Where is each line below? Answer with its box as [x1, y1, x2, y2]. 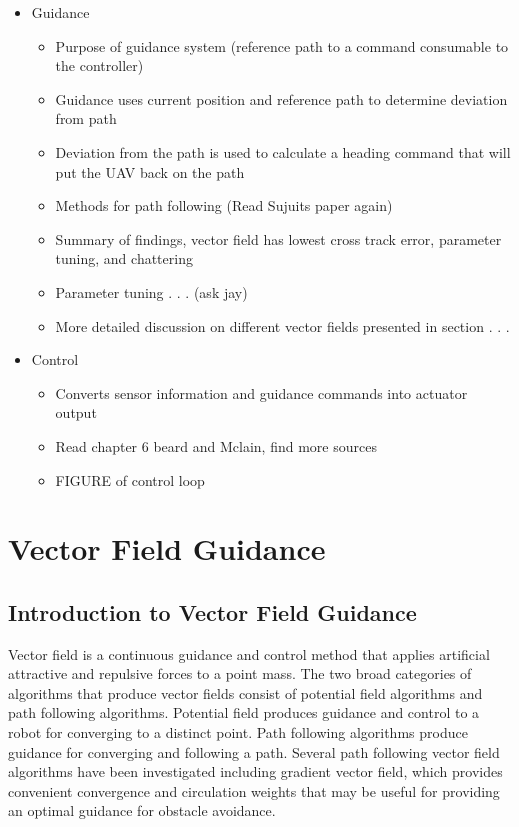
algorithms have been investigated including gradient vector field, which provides [8, 761, 503, 782]
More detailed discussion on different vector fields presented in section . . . [55, 315, 510, 336]
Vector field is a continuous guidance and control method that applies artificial [8, 643, 490, 664]
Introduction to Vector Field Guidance [8, 596, 417, 627]
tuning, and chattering [55, 248, 193, 269]
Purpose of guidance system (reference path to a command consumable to [55, 35, 509, 56]
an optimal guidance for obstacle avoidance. [8, 800, 276, 821]
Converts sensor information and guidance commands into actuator [55, 382, 468, 403]
